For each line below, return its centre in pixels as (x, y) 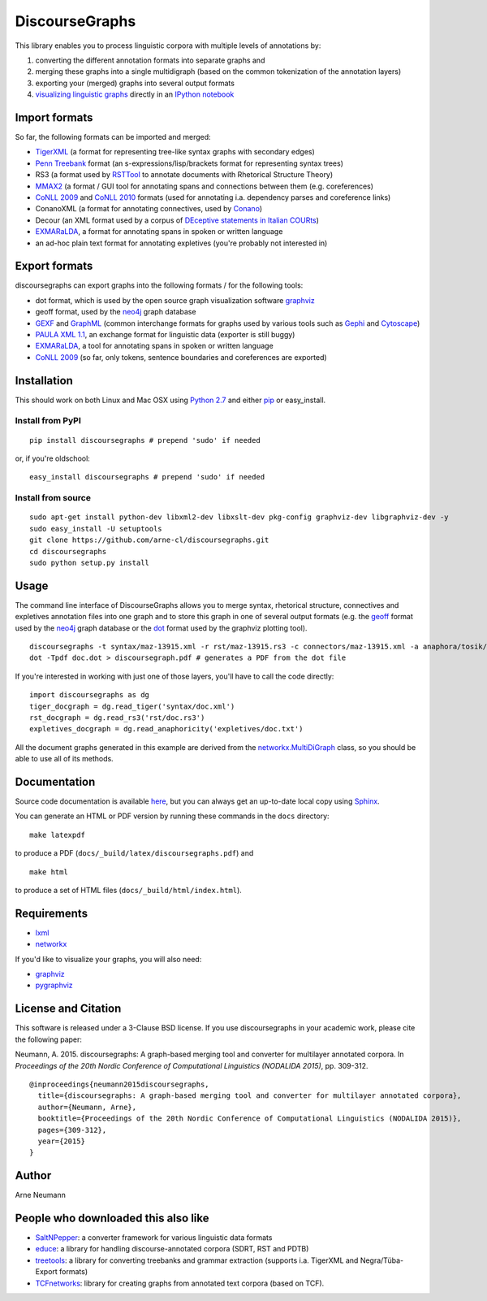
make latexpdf (57, 835)
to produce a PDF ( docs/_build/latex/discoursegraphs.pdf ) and (134, 853)
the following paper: (49, 1039)
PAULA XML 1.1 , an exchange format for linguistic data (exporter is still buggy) (165, 334)
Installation (44, 381)
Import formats (54, 117)
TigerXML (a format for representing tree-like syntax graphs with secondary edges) (175, 152)
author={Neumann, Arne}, (87, 1107)
